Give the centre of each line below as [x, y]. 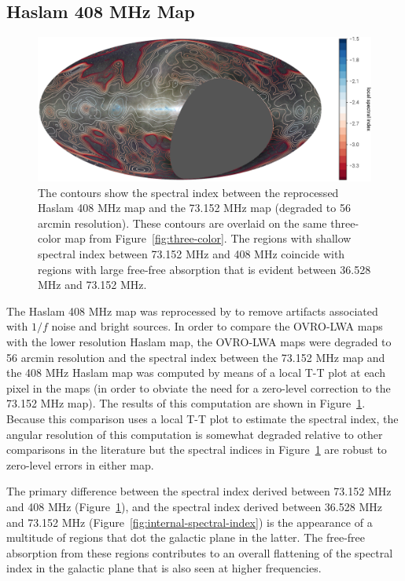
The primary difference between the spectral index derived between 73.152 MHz [199, 491]
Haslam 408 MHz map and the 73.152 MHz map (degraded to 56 [194, 208]
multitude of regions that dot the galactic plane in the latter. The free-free [186, 537]
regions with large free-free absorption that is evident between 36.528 [204, 269]
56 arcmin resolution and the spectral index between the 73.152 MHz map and [196, 357]
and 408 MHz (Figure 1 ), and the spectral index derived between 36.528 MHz [194, 506]
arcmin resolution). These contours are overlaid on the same [182, 223]
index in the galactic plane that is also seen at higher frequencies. [164, 568]
